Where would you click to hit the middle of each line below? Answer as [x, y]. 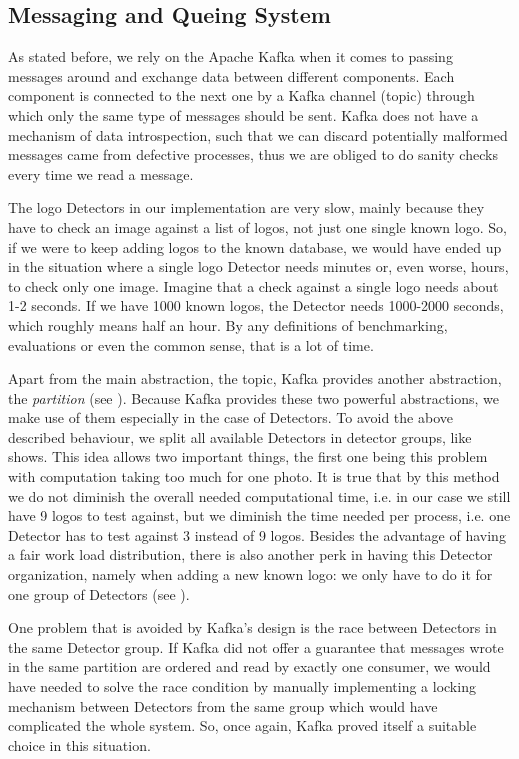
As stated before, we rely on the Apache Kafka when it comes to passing [230, 56]
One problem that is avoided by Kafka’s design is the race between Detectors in [252, 627]
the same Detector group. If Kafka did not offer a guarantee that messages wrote [256, 646]
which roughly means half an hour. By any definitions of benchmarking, [228, 324]
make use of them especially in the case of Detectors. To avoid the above [230, 417]
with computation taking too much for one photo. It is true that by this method [254, 476]
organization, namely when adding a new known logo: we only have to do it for [250, 574]
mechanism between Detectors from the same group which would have [223, 705]
